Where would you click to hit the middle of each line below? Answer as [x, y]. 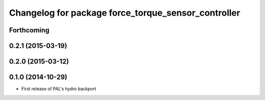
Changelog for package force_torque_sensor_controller [125, 13]
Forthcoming [29, 30]
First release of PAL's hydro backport [59, 89]
